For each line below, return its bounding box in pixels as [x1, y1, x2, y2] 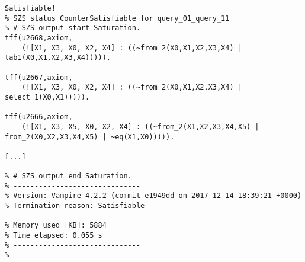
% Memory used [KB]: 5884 [5, 221, 107, 230]
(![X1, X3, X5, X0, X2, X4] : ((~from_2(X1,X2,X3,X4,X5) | [21, 122, 259, 131]
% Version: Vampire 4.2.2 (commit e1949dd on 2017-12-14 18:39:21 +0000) [5, 191, 302, 200]
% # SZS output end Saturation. [5, 172, 132, 181]
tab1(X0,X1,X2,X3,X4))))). [5, 53, 111, 62]
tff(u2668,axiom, [5, 33, 73, 42]
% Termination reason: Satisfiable [5, 202, 145, 210]
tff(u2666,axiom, [5, 113, 73, 122]
